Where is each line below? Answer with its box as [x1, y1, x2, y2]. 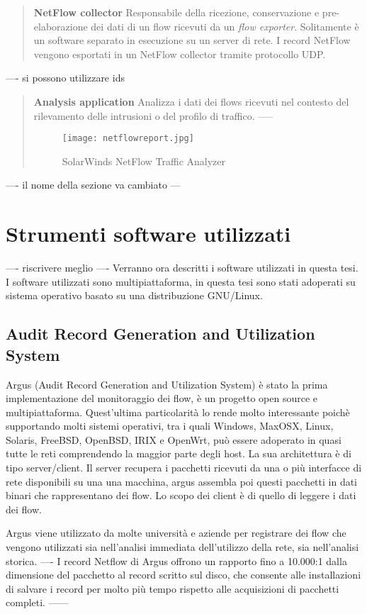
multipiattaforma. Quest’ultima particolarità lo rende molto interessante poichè [6, 404, 350, 419]
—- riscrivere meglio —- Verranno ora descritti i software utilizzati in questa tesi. [6, 260, 358, 275]
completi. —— [6, 595, 69, 610]
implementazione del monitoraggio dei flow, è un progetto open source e [6, 391, 318, 406]
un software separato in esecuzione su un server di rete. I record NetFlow [33, 33, 351, 48]
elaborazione [33, 18, 88, 33]
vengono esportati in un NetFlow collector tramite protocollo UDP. [33, 46, 326, 61]
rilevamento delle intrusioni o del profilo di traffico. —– [33, 108, 273, 123]
